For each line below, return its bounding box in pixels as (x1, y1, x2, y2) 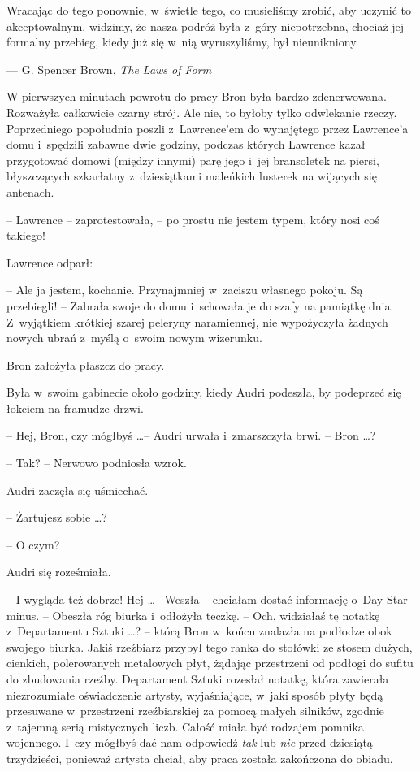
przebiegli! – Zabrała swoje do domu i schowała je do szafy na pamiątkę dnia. (6, 297, 394, 314)
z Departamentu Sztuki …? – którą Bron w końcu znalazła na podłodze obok (6, 622, 392, 640)
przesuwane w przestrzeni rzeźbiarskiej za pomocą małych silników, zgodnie (6, 702, 384, 719)
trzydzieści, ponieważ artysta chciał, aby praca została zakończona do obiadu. (6, 749, 393, 766)
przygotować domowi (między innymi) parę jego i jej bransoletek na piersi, (6, 151, 379, 168)
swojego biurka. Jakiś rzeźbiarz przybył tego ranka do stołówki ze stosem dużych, (6, 638, 413, 655)
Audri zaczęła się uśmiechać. (6, 481, 149, 498)
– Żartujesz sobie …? (6, 509, 107, 526)
